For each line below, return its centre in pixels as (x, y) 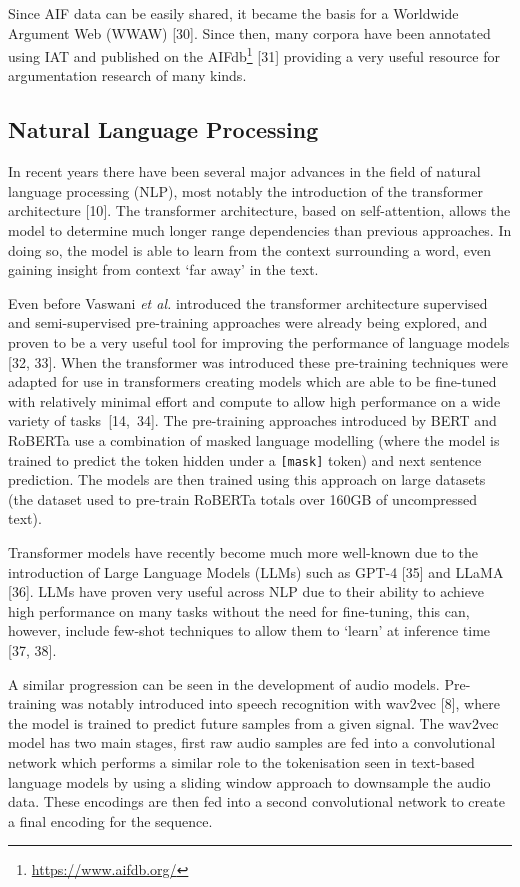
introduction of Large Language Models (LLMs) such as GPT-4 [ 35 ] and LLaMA (256, 571)
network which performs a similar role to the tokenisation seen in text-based (241, 761)
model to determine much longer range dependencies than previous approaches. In (260, 230)
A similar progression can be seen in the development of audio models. (224, 683)
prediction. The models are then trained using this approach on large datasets (247, 479)
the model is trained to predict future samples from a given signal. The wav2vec (253, 722)
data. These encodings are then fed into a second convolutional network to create (256, 801)
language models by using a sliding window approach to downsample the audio (249, 781)
